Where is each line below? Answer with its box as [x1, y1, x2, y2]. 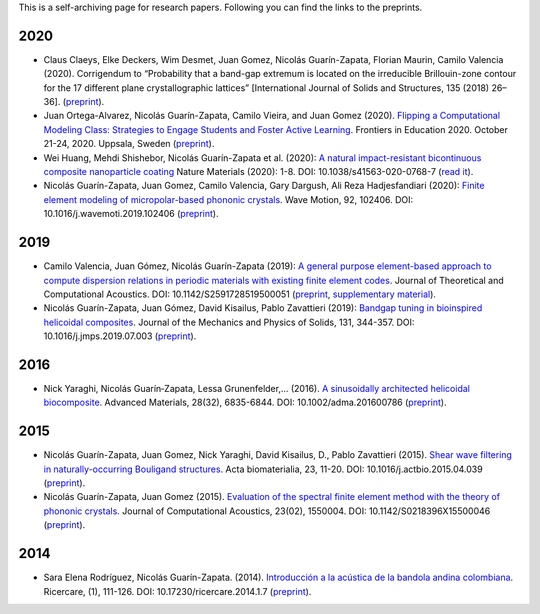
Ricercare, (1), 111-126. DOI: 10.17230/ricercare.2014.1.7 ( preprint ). [43, 585, 312, 597]
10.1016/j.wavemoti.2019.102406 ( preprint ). [43, 208, 219, 220]
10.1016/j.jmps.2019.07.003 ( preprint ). [43, 330, 197, 342]
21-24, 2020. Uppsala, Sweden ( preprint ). [43, 138, 215, 150]
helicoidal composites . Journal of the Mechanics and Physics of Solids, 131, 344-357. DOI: [43, 316, 415, 328]
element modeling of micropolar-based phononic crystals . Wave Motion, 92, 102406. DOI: [43, 193, 414, 205]
